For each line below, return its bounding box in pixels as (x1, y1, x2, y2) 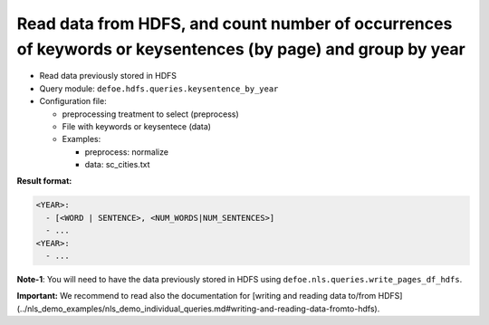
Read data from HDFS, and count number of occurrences (16, 14, 453, 33)
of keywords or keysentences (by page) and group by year (16, 39, 465, 59)
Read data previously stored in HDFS (39, 71, 177, 81)
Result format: (16, 176, 72, 186)
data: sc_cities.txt (84, 159, 150, 170)
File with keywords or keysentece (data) (62, 120, 212, 131)
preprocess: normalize (84, 146, 169, 158)
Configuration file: (39, 96, 108, 107)
